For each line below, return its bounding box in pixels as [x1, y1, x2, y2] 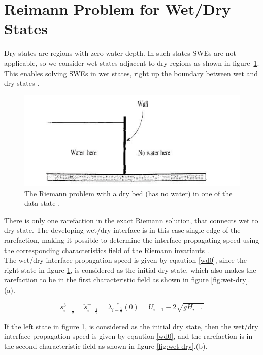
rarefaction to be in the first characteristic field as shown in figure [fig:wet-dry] [4, 274, 248, 285]
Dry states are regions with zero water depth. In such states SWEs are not [4, 48, 236, 58]
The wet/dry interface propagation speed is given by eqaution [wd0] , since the [4, 255, 247, 265]
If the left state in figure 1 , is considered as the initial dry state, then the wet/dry [4, 321, 258, 331]
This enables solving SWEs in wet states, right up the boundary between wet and [4, 67, 258, 78]
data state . [24, 198, 60, 208]
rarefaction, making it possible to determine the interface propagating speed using [4, 235, 259, 245]
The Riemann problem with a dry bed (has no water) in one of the [24, 188, 233, 198]
